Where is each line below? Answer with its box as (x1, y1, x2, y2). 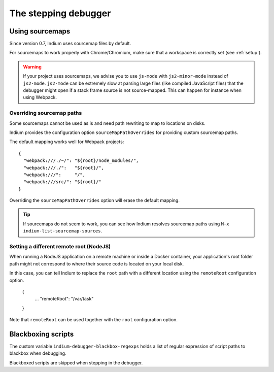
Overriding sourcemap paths (9, 110, 82, 117)
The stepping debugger (9, 8, 111, 19)
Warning (23, 63, 42, 70)
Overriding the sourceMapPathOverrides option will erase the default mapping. (9, 197, 180, 204)
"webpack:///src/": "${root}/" (23, 179, 101, 185)
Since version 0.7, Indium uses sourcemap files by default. (9, 41, 131, 47)
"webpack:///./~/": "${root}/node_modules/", (23, 158, 139, 163)
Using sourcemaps (9, 27, 71, 36)
